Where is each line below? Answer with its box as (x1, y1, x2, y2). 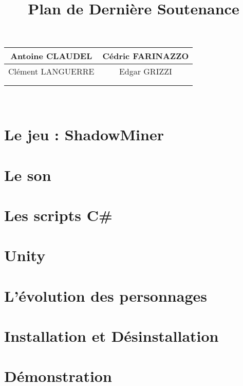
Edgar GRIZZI (119, 65, 172, 78)
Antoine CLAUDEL (10, 50, 92, 62)
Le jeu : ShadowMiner (4, 124, 164, 145)
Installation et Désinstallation (4, 325, 219, 346)
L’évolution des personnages (4, 285, 207, 306)
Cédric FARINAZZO (102, 50, 189, 62)
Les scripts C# (4, 204, 113, 225)
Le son (4, 164, 51, 185)
